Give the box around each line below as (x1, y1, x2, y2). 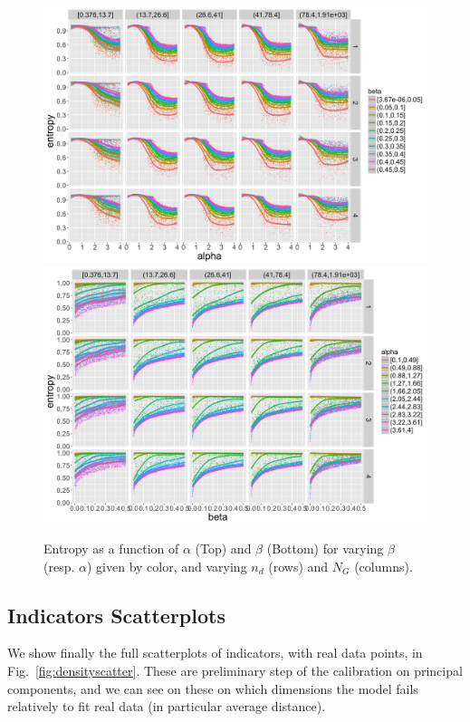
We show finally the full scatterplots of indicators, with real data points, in (7, 643, 423, 662)
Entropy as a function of (43, 538, 179, 557)
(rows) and (268, 556, 329, 575)
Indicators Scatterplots (7, 601, 225, 629)
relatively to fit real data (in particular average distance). (7, 697, 326, 716)
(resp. (43, 556, 75, 575)
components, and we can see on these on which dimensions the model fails (7, 679, 418, 698)
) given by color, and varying (86, 556, 247, 575)
